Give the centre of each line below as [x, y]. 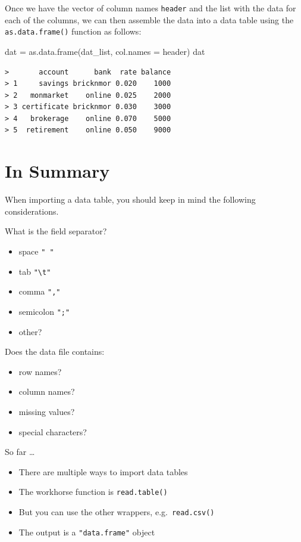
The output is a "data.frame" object [87, 532]
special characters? [53, 431]
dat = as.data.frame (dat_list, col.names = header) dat [105, 51]
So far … [20, 452]
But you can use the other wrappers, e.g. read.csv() [117, 512]
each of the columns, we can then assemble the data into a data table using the [149, 19]
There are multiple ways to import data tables [103, 471]
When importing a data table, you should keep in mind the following [130, 199]
